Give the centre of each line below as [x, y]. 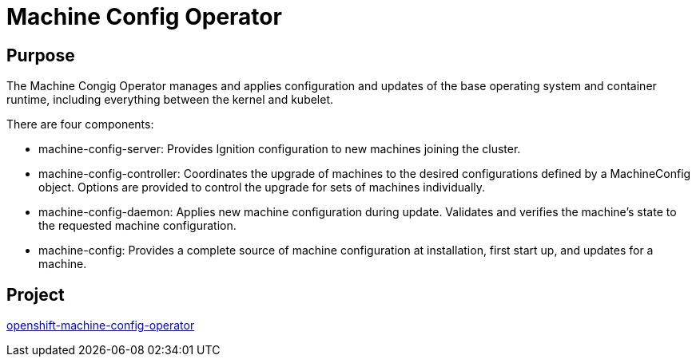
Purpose [41, 55]
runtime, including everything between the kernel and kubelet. [170, 100]
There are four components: [80, 124]
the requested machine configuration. [137, 226]
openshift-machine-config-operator [101, 326]
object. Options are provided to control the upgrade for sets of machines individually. [262, 187]
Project [36, 294]
